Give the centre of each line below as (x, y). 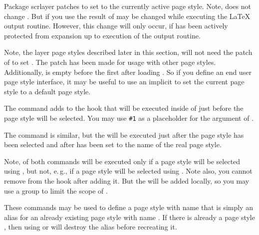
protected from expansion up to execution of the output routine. (102, 35)
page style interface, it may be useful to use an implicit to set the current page (124, 82)
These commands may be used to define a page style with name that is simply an (129, 207)
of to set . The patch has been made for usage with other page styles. (110, 62)
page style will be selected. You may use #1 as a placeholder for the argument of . (129, 117)
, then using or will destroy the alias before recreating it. (91, 227)
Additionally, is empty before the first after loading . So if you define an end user (128, 72)
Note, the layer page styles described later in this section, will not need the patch (128, 52)
